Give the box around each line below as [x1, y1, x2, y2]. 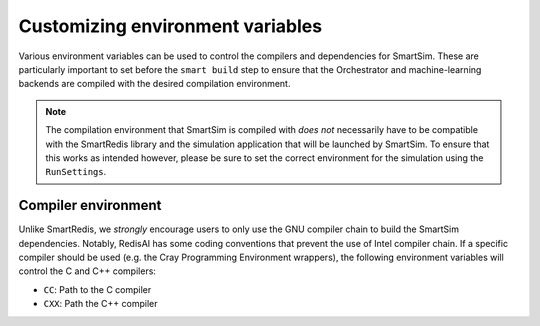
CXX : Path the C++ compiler [43, 298, 158, 310]
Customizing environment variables [18, 15, 323, 37]
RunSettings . [45, 166, 107, 178]
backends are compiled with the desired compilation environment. [18, 78, 291, 90]
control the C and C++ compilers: [18, 265, 157, 277]
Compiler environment [18, 197, 162, 214]
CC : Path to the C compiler [43, 283, 152, 295]
